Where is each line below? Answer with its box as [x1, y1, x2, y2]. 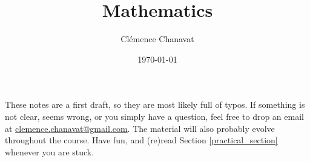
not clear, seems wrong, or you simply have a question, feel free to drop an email [5, 110, 304, 122]
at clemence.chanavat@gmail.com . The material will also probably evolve [5, 122, 275, 134]
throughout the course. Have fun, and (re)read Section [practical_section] [5, 134, 278, 146]
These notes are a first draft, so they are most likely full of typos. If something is [5, 98, 305, 111]
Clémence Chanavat [120, 33, 194, 45]
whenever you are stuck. [5, 145, 94, 158]
